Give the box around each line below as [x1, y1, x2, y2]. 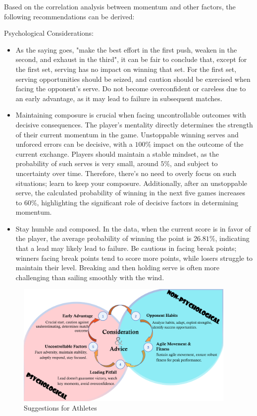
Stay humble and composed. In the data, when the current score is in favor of [15, 223, 251, 234]
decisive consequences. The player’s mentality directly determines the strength [15, 119, 253, 129]
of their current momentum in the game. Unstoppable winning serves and [15, 129, 239, 139]
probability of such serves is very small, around [15, 158, 158, 169]
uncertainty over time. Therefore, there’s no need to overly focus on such [15, 168, 237, 178]
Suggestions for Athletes [24, 403, 97, 413]
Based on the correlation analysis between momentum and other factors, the [4, 1, 236, 11]
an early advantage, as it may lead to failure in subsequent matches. [15, 93, 222, 103]
